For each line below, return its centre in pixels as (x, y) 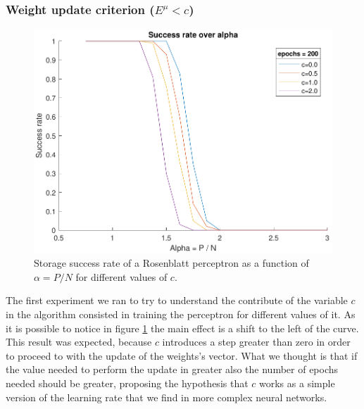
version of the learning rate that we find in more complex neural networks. (167, 397)
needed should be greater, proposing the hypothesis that (127, 383)
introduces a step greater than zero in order (256, 342)
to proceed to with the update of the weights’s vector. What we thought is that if (182, 355)
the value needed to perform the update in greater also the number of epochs (172, 369)
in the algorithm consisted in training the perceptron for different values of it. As (181, 314)
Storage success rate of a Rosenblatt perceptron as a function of (171, 263)
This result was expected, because (79, 342)
